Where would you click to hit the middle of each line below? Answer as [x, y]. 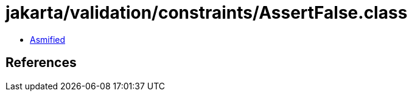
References [41, 63]
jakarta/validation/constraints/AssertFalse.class [207, 13]
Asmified [48, 39]
